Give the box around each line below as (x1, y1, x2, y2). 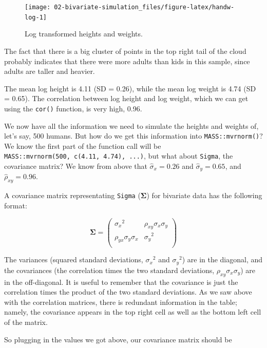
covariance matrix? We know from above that (4, 161, 147, 171)
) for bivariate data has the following (146, 190, 262, 201)
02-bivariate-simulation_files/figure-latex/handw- (54, 4, 235, 11)
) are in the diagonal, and (182, 254, 263, 265)
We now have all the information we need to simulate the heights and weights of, (4, 120, 259, 131)
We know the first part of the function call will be (4, 140, 161, 151)
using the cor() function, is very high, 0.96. (4, 103, 142, 113)
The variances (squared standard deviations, (4, 254, 143, 265)
